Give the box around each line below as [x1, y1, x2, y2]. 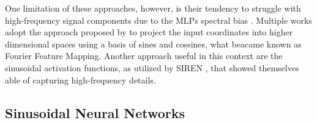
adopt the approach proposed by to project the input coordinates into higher [5, 26, 293, 38]
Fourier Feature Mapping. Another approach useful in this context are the [5, 49, 283, 62]
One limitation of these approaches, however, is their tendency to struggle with [5, 2, 301, 14]
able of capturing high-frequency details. [5, 73, 156, 86]
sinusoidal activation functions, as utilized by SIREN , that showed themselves [5, 61, 299, 74]
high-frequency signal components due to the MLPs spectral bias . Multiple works [5, 13, 312, 26]
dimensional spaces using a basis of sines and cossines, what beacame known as [5, 37, 302, 50]
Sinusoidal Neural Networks [5, 103, 185, 122]
